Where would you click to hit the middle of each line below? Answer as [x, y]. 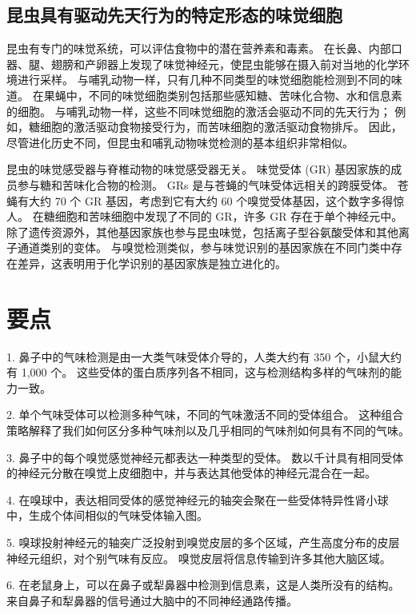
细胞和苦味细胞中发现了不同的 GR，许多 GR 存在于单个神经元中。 [229, 216]
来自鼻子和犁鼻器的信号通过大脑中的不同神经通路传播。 [152, 600]
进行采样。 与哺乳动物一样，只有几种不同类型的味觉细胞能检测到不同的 [204, 80]
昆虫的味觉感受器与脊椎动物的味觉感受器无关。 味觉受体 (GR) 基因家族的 [199, 169]
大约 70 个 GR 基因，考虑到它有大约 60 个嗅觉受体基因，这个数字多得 [211, 200]
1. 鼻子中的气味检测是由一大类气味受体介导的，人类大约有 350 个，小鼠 [193, 356]
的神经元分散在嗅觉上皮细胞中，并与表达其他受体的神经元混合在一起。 [191, 473]
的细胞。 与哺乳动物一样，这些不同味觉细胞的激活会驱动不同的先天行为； [199, 111]
